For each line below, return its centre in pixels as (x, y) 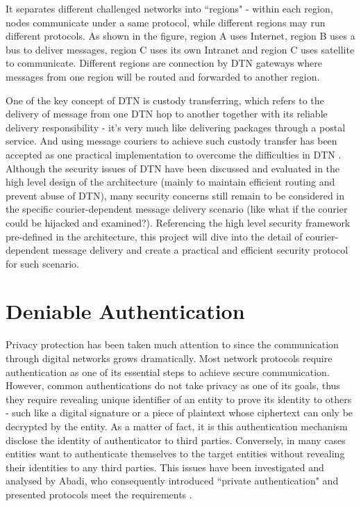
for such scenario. (43, 263)
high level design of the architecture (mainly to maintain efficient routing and (170, 182)
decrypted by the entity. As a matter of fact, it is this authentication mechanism (177, 426)
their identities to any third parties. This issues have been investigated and (165, 467)
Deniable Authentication (125, 311)
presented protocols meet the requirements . (99, 494)
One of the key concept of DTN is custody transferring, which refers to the (165, 100)
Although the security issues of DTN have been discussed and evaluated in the (173, 168)
